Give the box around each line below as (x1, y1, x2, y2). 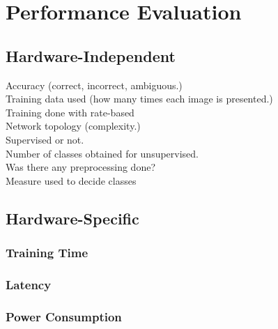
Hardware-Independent (6, 45, 176, 66)
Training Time (6, 244, 88, 261)
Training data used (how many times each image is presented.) (6, 91, 273, 106)
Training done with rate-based (6, 105, 134, 119)
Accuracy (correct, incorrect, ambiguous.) (6, 77, 183, 92)
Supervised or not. (6, 132, 84, 146)
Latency (6, 275, 52, 293)
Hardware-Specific (6, 207, 139, 229)
